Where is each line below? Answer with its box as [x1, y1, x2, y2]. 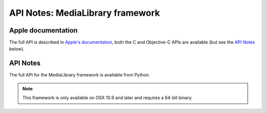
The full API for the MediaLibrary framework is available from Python [9, 72, 149, 78]
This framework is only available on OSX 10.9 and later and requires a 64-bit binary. [22, 95, 193, 101]
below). [9, 46, 25, 52]
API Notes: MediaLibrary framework [9, 7, 160, 18]
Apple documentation [9, 26, 78, 35]
